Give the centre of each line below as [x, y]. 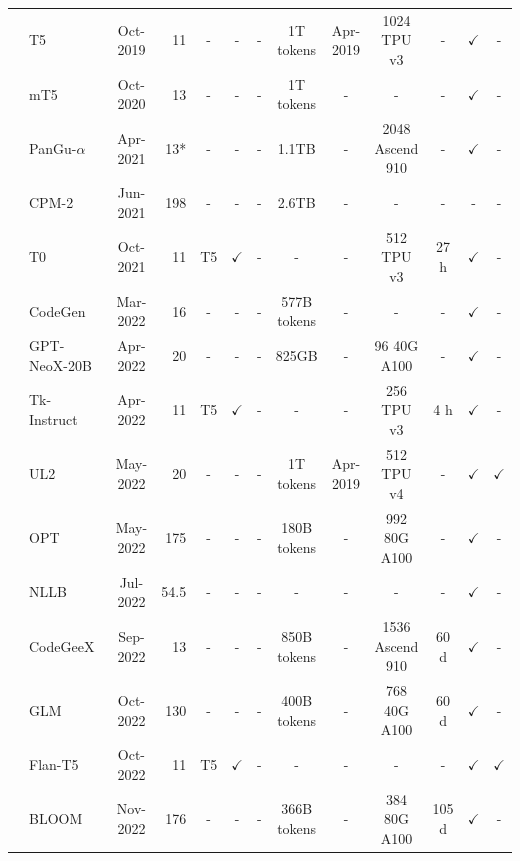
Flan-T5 [54, 763]
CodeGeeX [62, 645]
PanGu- [53, 147]
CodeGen [57, 310]
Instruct [53, 418]
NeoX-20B [60, 364]
